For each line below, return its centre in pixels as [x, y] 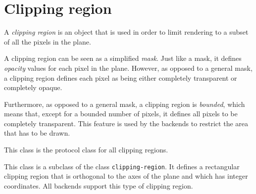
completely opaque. [33, 87]
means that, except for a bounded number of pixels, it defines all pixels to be [121, 114]
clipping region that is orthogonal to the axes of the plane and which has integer [126, 176]
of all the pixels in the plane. [48, 41]
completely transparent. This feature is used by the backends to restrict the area [126, 123]
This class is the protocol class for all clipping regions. [86, 150]
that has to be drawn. [37, 133]
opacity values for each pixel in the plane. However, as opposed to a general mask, [128, 68]
